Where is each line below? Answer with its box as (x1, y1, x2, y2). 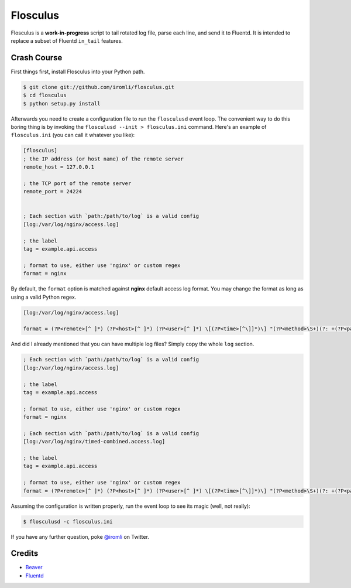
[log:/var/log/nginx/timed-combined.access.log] (23, 438, 166, 445)
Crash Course (11, 53, 63, 63)
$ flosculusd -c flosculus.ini (23, 518, 113, 525)
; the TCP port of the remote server (23, 180, 132, 187)
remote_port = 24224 (23, 188, 82, 195)
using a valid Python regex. (11, 293, 77, 300)
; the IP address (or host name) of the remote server (23, 155, 184, 162)
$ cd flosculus (23, 92, 67, 99)
